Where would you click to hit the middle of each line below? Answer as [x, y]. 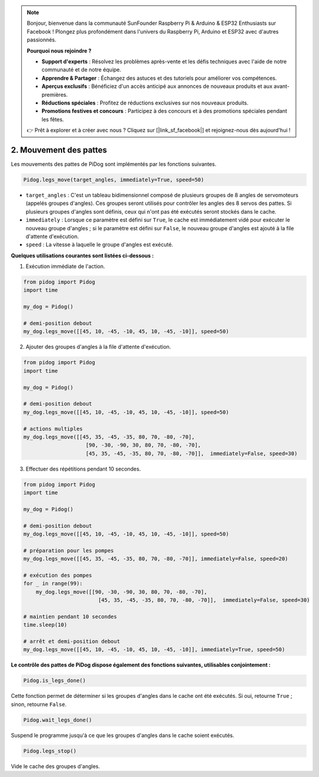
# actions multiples [53, 429]
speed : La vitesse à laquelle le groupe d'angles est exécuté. [100, 244]
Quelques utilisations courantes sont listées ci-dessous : [82, 255]
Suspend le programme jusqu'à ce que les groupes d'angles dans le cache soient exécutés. [123, 735]
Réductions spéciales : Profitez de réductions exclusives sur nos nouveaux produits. [145, 103]
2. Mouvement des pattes [59, 150]
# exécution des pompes [58, 575]
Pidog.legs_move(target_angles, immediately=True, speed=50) [114, 179]
